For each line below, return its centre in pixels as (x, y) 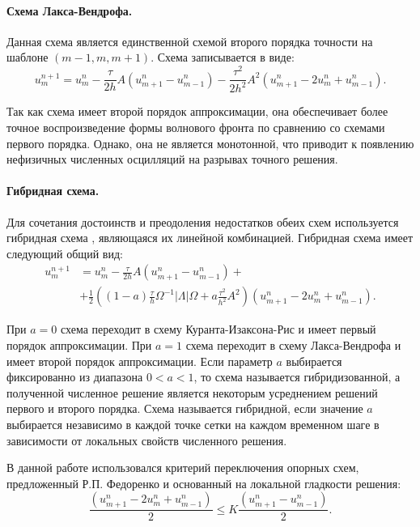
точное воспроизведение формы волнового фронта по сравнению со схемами (196, 127)
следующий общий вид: (65, 253)
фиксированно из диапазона (75, 377)
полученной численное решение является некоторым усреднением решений (192, 392)
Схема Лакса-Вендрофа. (70, 10)
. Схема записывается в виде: (223, 57)
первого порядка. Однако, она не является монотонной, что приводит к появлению (210, 143)
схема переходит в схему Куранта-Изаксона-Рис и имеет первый (218, 329)
